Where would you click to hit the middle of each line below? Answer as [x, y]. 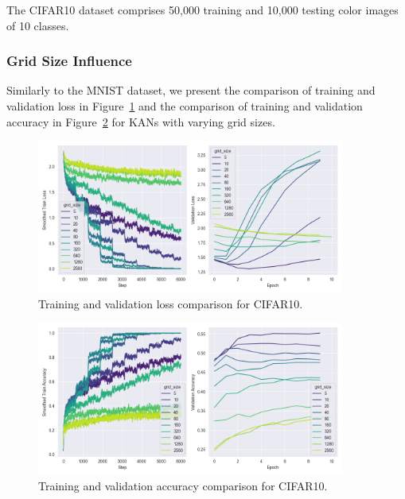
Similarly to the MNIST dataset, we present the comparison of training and [191, 90]
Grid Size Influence [69, 61]
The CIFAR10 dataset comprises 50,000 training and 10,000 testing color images [202, 10]
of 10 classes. [38, 25]
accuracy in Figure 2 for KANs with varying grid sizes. [141, 121]
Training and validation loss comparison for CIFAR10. [171, 303]
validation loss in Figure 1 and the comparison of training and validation [185, 106]
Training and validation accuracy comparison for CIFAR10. [183, 485]
